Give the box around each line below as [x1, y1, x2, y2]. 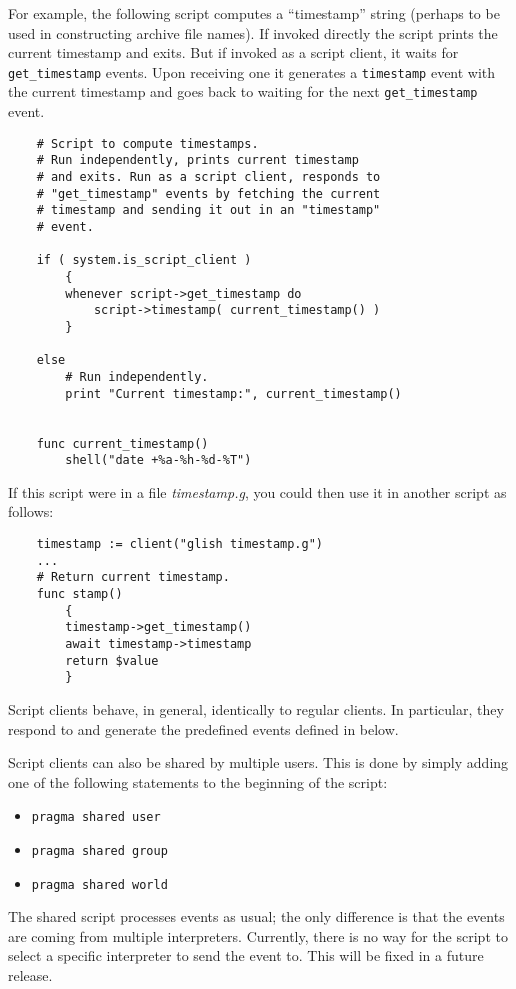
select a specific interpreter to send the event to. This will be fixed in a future [8, 945, 484, 966]
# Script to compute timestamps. [36, 136, 259, 151]
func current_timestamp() [36, 436, 209, 451]
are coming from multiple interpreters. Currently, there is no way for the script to [8, 925, 508, 946]
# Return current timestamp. [36, 570, 230, 585]
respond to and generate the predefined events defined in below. [8, 718, 399, 739]
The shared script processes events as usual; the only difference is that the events [8, 906, 505, 927]
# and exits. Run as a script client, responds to [36, 170, 381, 184]
